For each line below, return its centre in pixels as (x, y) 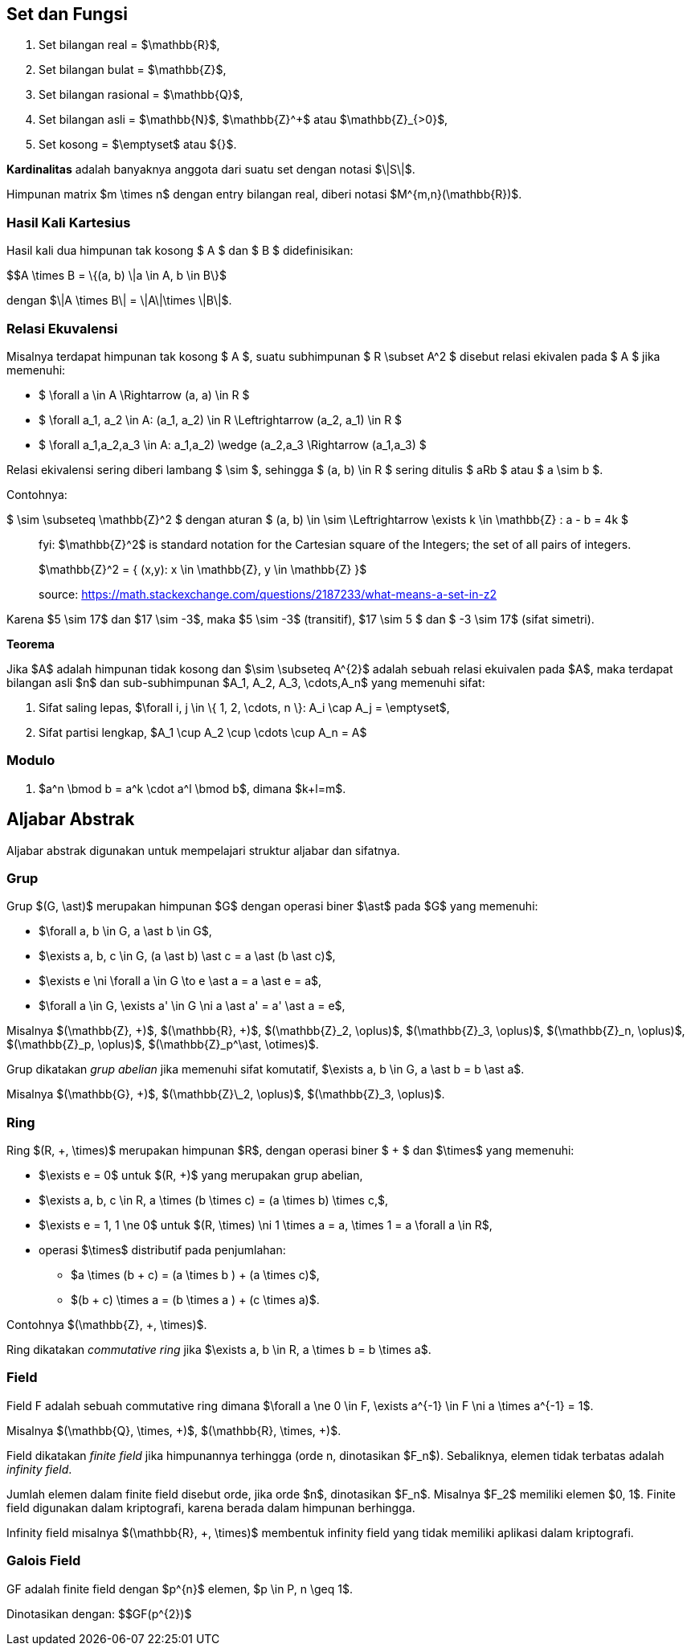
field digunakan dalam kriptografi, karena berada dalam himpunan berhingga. (211, 1507)
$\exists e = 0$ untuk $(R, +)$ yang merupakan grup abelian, (201, 1176)
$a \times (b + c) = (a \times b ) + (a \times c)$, (195, 1275)
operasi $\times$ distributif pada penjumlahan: (162, 1250)
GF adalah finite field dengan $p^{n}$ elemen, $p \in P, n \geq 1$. (180, 1589)
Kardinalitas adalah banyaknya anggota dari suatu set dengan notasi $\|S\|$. (211, 170)
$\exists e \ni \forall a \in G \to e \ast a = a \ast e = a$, (180, 981)
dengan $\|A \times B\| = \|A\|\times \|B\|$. (119, 301)
